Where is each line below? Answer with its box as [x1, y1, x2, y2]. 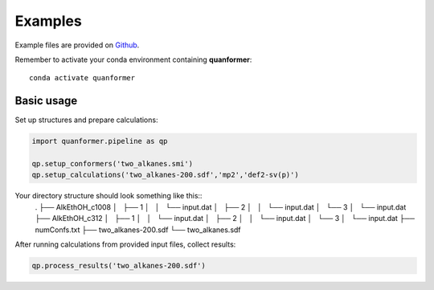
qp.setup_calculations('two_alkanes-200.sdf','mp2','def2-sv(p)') [31, 170, 299, 180]
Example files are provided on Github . [14, 40, 140, 50]
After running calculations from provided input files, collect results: [14, 239, 236, 249]
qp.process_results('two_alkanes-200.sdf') [31, 261, 207, 270]
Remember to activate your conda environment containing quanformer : [14, 55, 252, 64]
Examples [14, 12, 82, 30]
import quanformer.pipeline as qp [31, 137, 168, 146]
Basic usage [14, 94, 78, 108]
